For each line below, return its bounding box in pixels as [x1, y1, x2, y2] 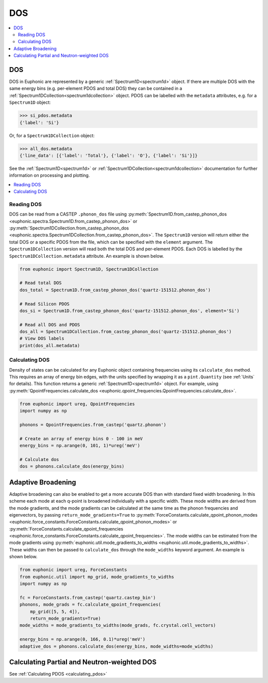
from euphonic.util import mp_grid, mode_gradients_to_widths [19, 574, 174, 580]
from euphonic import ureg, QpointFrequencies [19, 401, 135, 407]
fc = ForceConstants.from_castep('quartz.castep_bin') [19, 595, 156, 601]
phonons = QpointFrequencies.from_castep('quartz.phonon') [19, 422, 166, 427]
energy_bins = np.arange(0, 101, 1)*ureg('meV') [19, 443, 140, 449]
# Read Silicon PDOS [19, 301, 69, 306]
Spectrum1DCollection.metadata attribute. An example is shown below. [9, 253, 164, 259]
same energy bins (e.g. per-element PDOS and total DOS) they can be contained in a [9, 85, 182, 91]
